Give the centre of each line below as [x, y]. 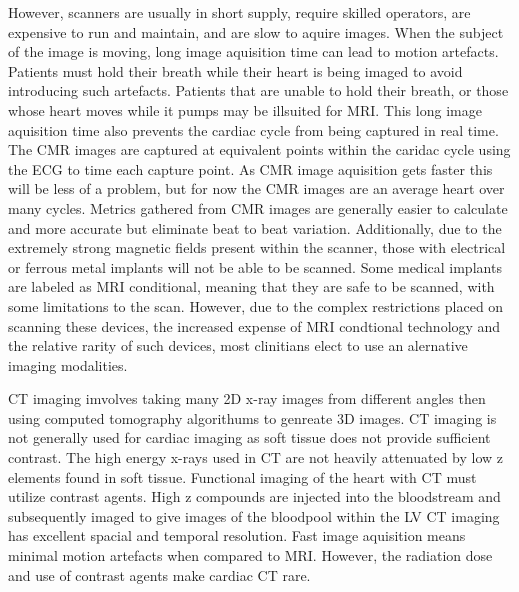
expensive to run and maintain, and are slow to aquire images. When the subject [256, 31]
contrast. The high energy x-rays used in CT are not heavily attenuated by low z [256, 457]
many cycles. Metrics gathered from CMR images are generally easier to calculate [258, 207]
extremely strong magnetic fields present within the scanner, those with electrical [257, 247]
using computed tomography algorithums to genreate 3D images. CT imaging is [252, 417]
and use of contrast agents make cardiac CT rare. [159, 574]
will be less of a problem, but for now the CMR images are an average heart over [256, 188]
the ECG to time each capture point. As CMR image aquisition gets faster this [250, 168]
